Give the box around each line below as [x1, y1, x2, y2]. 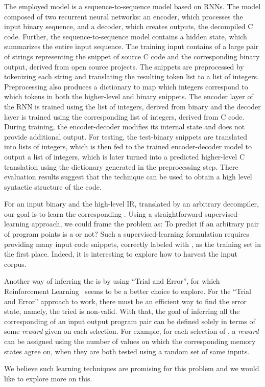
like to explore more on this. [4, 373, 92, 383]
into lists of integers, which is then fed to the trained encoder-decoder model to [4, 141, 252, 152]
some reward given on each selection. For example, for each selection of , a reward [4, 326, 259, 336]
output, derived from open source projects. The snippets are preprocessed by [4, 61, 244, 72]
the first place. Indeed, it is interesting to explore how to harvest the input [4, 248, 238, 259]
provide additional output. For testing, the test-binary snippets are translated [4, 131, 248, 142]
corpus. [4, 258, 27, 269]
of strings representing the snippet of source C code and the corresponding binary [4, 51, 260, 61]
